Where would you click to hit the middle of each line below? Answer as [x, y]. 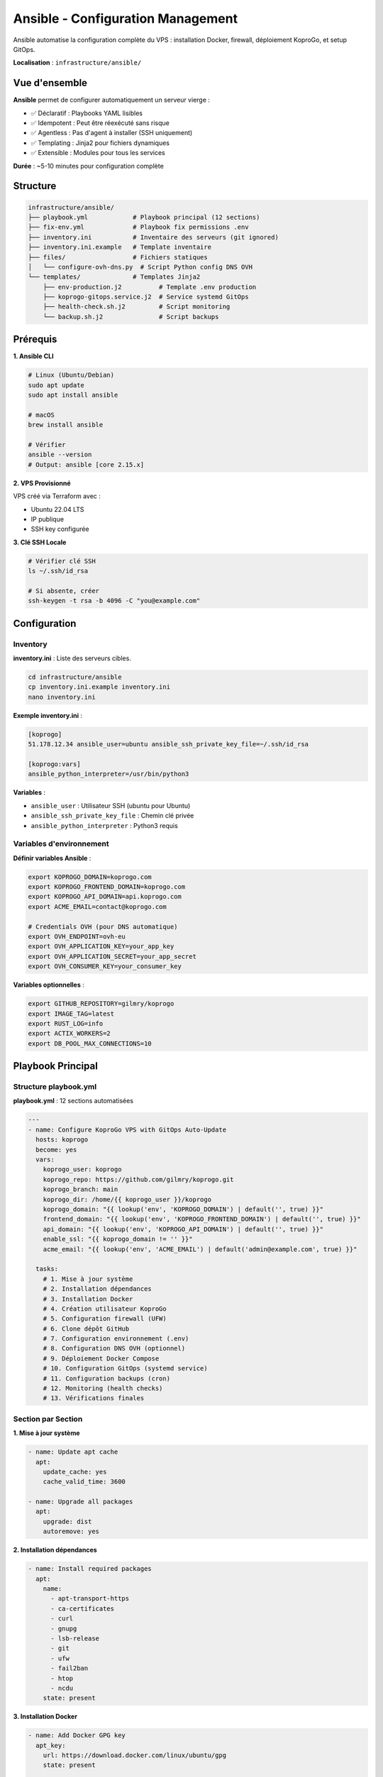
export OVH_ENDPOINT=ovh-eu [77, 937]
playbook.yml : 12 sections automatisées [73, 1101]
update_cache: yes [75, 1472]
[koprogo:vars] [54, 764]
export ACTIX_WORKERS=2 [70, 1034]
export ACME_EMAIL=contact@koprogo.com [97, 907]
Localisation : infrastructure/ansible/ [77, 63]
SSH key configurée [60, 529]
